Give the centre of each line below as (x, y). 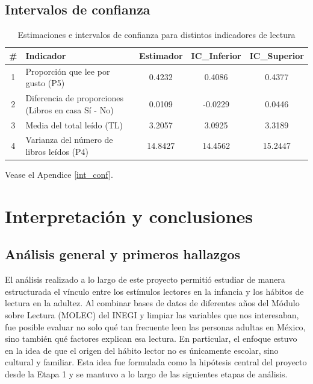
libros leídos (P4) (57, 151)
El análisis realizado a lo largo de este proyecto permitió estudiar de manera (145, 279)
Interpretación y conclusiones (129, 216)
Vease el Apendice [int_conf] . (59, 175)
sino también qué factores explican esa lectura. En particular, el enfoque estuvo (151, 338)
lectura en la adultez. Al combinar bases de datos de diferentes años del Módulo (152, 303)
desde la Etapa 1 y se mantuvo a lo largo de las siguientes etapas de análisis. (146, 373)
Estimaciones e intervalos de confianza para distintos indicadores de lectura (156, 35)
